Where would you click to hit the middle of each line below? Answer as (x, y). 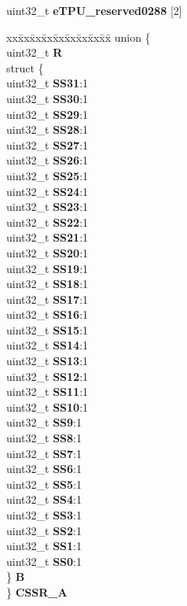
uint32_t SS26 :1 (48, 160)
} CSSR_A (37, 591)
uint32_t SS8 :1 (44, 438)
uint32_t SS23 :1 (48, 207)
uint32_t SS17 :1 (48, 299)
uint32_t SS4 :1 (44, 499)
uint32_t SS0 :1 (44, 561)
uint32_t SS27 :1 (48, 144)
